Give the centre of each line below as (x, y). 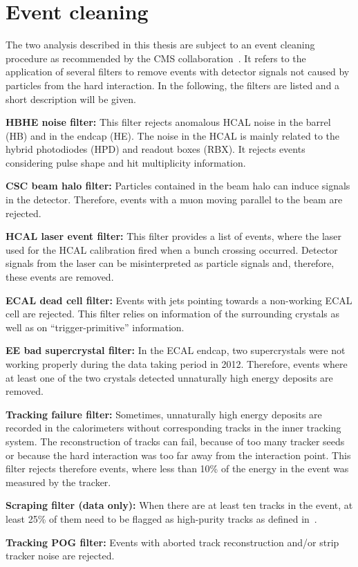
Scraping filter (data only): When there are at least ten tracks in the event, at (179, 505)
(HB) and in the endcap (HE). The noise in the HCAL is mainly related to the (172, 135)
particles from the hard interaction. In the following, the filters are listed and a (173, 85)
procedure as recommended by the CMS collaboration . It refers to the (156, 58)
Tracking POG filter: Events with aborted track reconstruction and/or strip (172, 542)
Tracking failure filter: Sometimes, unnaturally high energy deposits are (164, 414)
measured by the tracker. (58, 482)
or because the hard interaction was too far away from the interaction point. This (178, 455)
